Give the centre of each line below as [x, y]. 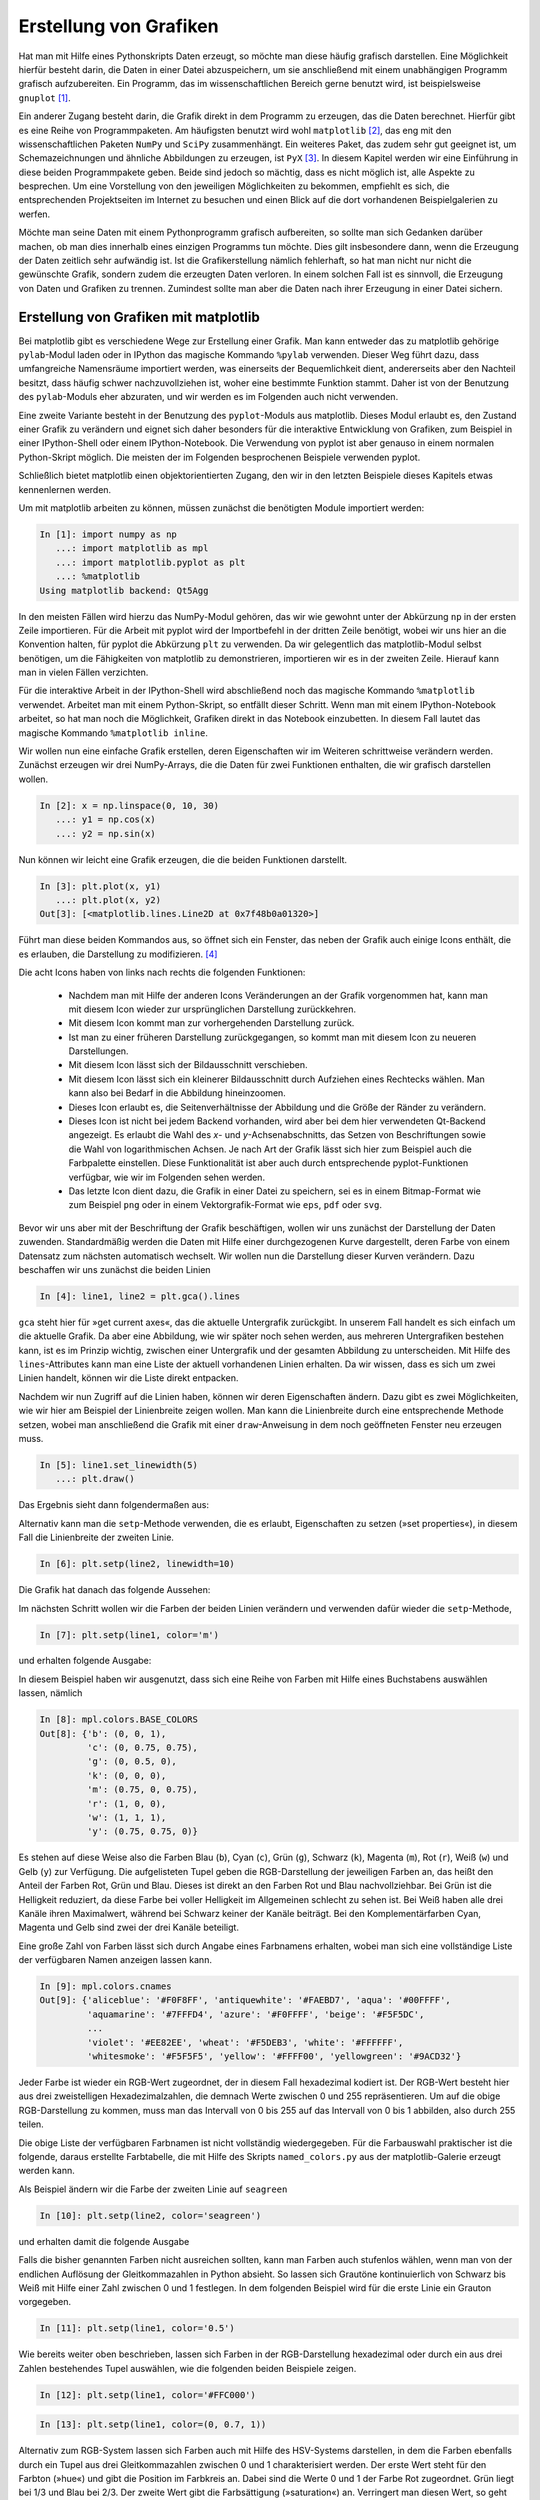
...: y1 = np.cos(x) [106, 819]
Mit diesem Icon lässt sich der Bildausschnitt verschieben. [188, 1065]
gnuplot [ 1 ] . [44, 97]
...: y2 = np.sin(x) [106, 833]
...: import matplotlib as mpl [132, 548]
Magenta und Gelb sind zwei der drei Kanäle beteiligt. [129, 1927]
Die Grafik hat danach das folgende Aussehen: [114, 1590]
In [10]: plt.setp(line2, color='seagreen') [150, 2215]
